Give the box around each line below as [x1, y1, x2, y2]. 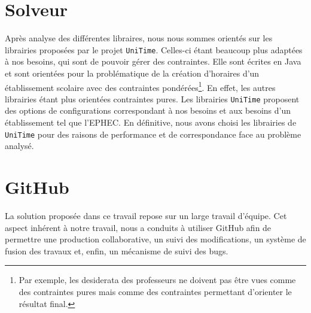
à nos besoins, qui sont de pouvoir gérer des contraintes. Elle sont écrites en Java [5, 55, 301, 68]
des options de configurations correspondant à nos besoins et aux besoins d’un [5, 104, 291, 117]
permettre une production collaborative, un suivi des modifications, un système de [5, 233, 306, 245]
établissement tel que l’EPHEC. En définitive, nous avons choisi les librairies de [5, 116, 297, 129]
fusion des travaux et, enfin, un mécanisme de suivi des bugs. [5, 244, 228, 257]
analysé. [5, 139, 34, 152]
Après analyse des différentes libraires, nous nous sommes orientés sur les [5, 32, 273, 44]
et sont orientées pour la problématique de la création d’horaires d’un [5, 66, 260, 79]
